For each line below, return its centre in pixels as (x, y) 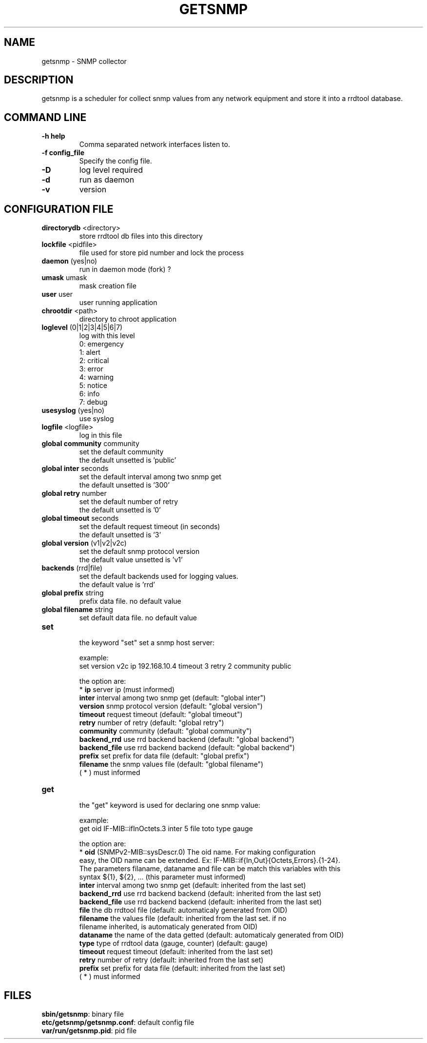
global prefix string (73, 593)
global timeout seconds (80, 518)
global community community (90, 444)
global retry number (74, 493)
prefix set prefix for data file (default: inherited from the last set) (182, 968)
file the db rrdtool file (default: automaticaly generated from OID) (183, 910)
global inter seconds (75, 469)
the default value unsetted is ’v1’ (131, 560)
